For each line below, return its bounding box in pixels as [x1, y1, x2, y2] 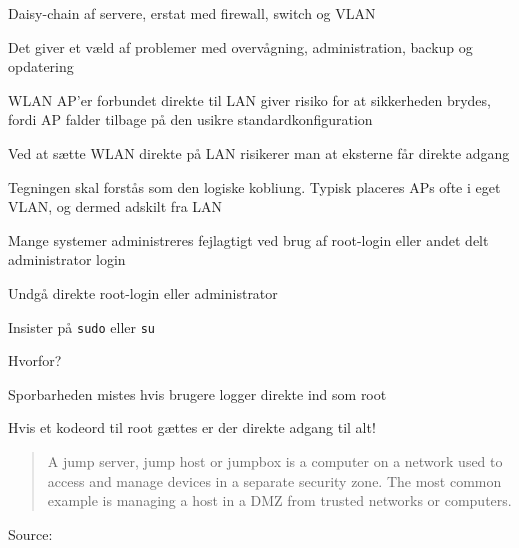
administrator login [8, 249, 126, 270]
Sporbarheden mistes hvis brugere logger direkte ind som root [8, 383, 387, 404]
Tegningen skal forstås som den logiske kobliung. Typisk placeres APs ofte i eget [8, 176, 501, 197]
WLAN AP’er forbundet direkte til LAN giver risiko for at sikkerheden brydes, [8, 89, 491, 110]
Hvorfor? [8, 350, 62, 371]
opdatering [8, 56, 74, 77]
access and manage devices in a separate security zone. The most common [47, 470, 502, 491]
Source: [8, 523, 53, 544]
